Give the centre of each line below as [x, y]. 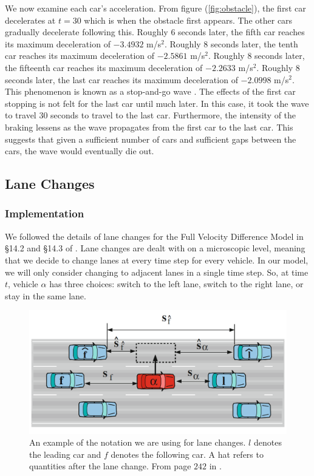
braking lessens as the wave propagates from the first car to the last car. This [149, 127]
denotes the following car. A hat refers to [187, 454]
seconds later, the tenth [254, 43]
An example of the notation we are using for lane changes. [138, 442]
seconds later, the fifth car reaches [241, 32]
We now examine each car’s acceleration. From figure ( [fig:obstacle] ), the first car [155, 8]
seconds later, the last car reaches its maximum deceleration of [121, 79]
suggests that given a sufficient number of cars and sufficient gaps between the [151, 139]
